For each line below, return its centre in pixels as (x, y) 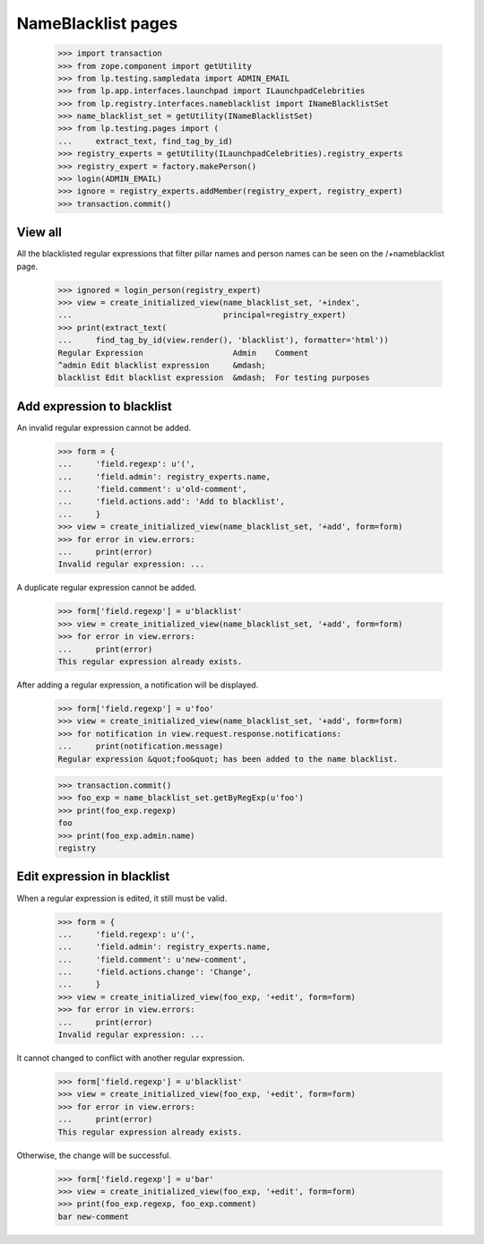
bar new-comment (94, 1216)
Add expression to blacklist (94, 406)
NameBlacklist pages (97, 23)
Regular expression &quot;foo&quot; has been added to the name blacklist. (228, 759)
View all (39, 233)
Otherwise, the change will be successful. (94, 1155)
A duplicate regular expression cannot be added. (107, 588)
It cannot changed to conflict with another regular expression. (131, 1058)
